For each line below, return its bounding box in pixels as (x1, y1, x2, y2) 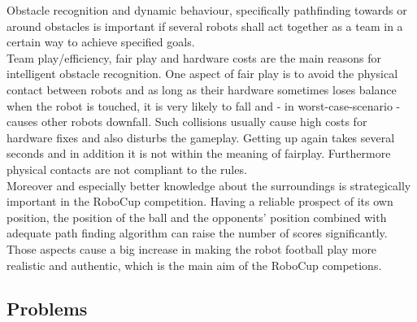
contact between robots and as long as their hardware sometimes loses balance (7, 80, 397, 98)
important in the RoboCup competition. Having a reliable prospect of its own (7, 193, 393, 210)
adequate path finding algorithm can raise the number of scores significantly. (7, 224, 388, 241)
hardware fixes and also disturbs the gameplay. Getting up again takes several (7, 128, 395, 146)
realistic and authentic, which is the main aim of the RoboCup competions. (7, 256, 382, 273)
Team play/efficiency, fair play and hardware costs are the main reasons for (7, 49, 381, 66)
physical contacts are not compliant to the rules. (7, 160, 247, 177)
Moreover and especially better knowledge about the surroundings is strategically (7, 176, 411, 194)
